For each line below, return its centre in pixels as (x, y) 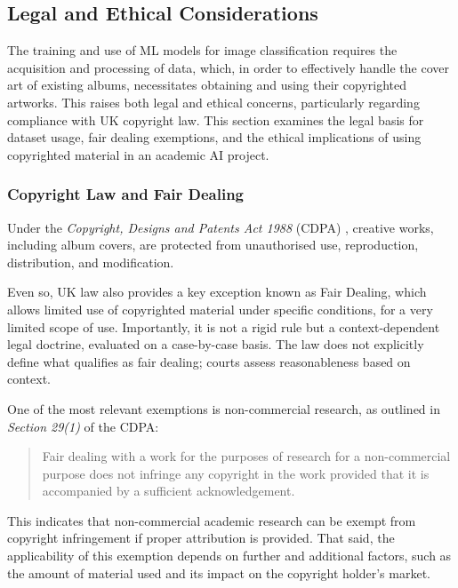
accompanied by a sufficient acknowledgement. (169, 491)
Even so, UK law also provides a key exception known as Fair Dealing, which (217, 292)
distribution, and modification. (91, 262)
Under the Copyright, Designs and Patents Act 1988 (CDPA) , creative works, (221, 227)
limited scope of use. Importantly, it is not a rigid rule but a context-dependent (224, 326)
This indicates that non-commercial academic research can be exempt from (212, 520)
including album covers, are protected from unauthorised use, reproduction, (213, 245)
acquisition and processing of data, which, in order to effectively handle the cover (228, 67)
